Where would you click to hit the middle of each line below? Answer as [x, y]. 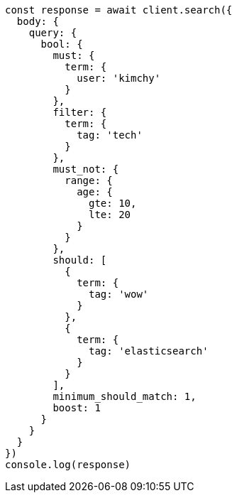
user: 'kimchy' [119, 78]
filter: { [80, 112]
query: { [53, 33]
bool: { [62, 44]
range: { [89, 180]
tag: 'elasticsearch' [149, 351]
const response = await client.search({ [119, 10]
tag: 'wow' [119, 294]
